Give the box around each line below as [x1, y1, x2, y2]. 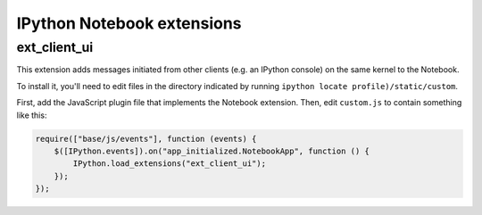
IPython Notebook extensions [16, 13, 242, 33]
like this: [16, 110, 47, 120]
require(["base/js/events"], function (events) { [35, 134, 257, 144]
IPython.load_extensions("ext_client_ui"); [72, 159, 267, 169]
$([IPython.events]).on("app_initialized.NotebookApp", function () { [54, 145, 370, 156]
